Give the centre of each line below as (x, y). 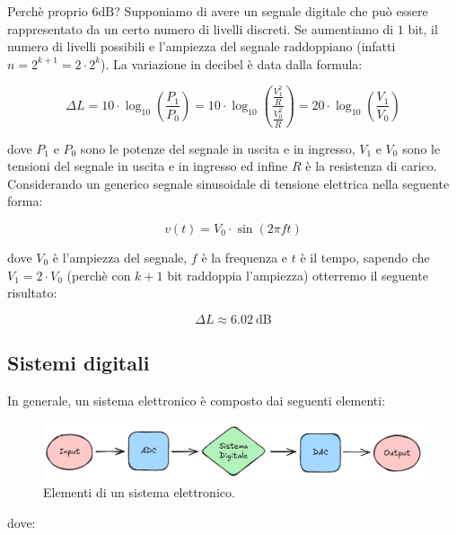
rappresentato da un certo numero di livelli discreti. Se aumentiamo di (201, 28)
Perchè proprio (48, 11)
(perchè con (99, 275)
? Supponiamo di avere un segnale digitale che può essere (271, 11)
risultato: (32, 293)
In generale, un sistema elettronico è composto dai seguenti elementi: (197, 400)
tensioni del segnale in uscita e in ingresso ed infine (148, 166)
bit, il (423, 28)
